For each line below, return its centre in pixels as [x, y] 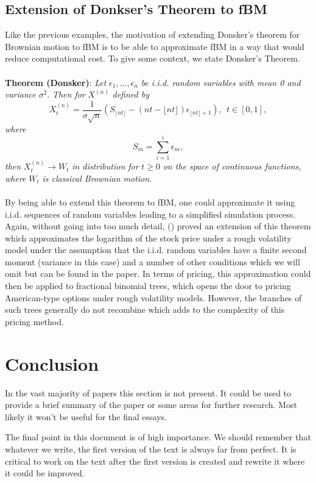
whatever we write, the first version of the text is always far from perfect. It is [151, 449]
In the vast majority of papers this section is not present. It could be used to [148, 392]
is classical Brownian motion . [97, 178]
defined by [131, 94]
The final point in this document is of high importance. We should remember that [158, 437]
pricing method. [34, 321]
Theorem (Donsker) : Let [56, 82]
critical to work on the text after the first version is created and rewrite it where [155, 461]
